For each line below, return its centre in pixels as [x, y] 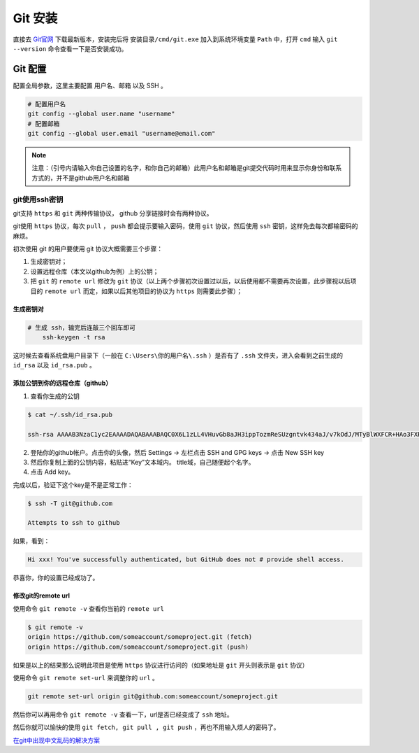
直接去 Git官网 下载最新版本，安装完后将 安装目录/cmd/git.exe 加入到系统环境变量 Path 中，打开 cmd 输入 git [175, 39]
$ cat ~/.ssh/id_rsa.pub [70, 414]
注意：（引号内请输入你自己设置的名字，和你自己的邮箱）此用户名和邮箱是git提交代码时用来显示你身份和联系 [187, 168]
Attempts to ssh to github [74, 523]
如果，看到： [31, 541]
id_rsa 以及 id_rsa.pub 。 [54, 365]
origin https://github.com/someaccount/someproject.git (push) [138, 647]
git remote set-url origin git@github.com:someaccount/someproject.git [153, 696]
